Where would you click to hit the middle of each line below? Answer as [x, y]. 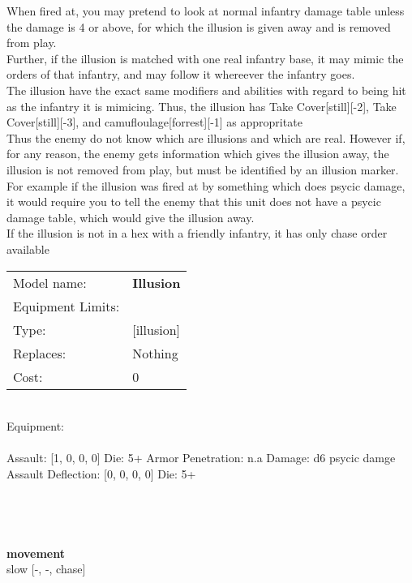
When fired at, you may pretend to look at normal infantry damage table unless [206, 11]
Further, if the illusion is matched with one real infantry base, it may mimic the [205, 58]
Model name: [50, 282]
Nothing [155, 353]
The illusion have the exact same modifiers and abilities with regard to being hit [206, 90]
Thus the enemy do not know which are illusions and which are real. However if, [206, 137]
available [28, 249]
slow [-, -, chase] [46, 569]
